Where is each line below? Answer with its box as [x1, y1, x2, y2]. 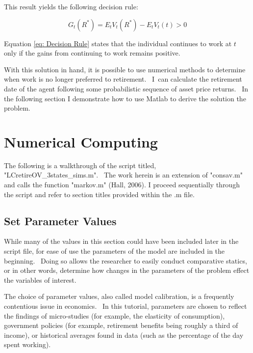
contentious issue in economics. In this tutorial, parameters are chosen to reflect [4, 301, 247, 311]
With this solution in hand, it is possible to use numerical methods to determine [4, 64, 246, 74]
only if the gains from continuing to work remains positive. [4, 48, 180, 58]
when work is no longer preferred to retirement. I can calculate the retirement [4, 74, 242, 84]
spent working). [4, 339, 51, 350]
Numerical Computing [4, 131, 158, 151]
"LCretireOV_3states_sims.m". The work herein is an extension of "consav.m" [4, 170, 243, 180]
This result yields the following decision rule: [4, 1, 138, 11]
